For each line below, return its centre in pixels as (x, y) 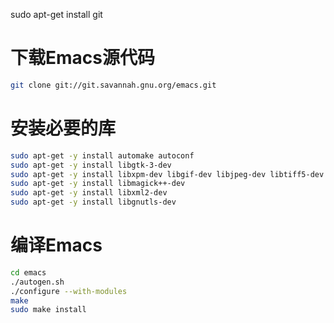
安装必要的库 (63, 128)
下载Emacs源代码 (82, 58)
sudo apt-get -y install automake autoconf (102, 155)
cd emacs (28, 272)
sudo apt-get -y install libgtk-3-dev (91, 165)
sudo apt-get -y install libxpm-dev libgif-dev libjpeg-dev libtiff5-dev (167, 174)
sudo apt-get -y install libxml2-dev (89, 193)
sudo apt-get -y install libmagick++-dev (98, 184)
